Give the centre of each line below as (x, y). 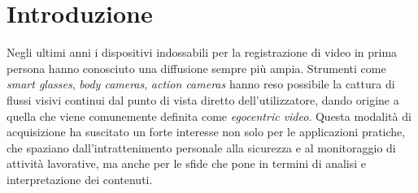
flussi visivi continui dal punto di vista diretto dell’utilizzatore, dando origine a (203, 99)
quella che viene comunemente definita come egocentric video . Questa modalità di (209, 116)
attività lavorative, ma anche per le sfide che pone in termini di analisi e (187, 163)
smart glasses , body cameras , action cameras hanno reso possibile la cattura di (201, 84)
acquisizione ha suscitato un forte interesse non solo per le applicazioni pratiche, (206, 132)
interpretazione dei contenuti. (80, 179)
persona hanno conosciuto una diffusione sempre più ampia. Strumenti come (196, 68)
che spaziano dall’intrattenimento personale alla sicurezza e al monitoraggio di (201, 147)
